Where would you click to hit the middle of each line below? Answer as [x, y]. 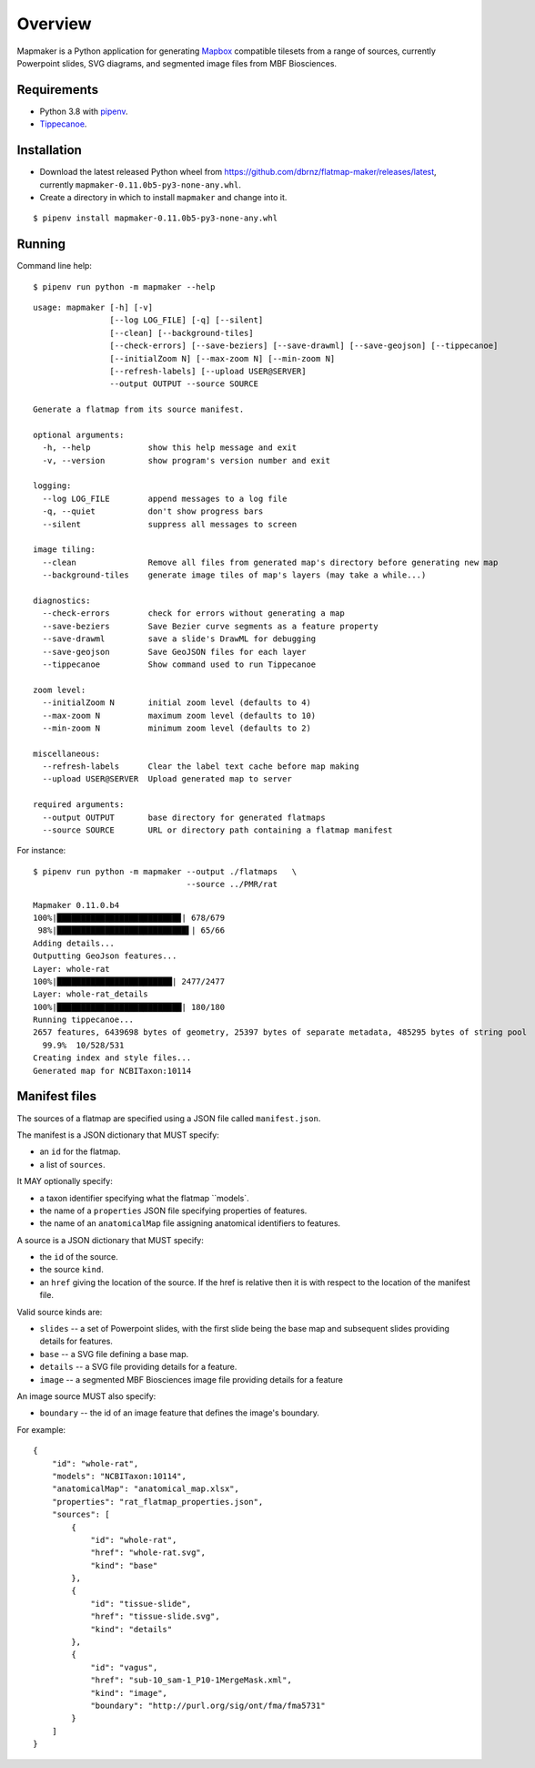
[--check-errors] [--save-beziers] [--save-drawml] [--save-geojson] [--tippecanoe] [304, 346]
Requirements [58, 90]
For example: [41, 1429]
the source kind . [71, 1270]
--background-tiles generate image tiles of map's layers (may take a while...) [234, 575]
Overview [54, 24]
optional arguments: [79, 434]
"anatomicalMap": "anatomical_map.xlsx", [146, 1489]
